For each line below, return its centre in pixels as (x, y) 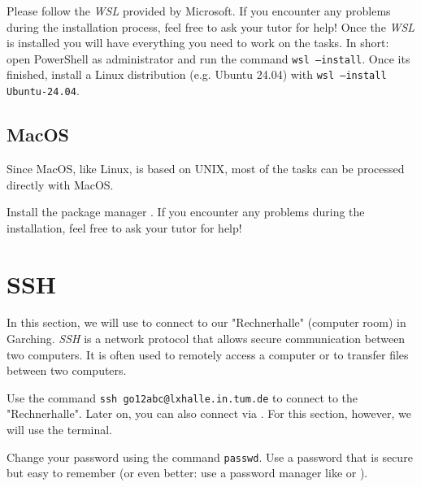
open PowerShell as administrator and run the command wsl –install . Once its (208, 58)
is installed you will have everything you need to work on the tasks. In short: (198, 43)
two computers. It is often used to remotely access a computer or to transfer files (208, 354)
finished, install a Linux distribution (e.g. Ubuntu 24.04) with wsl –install (197, 74)
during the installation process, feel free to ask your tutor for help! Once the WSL (211, 26)
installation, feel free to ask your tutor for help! (124, 227)
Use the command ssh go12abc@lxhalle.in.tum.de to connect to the (182, 397)
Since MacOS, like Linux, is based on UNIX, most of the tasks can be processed (206, 168)
